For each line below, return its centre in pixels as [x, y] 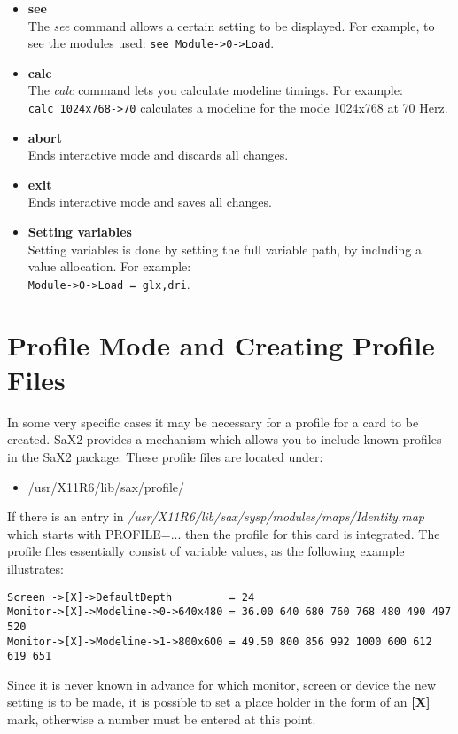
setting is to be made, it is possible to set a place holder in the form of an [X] [219, 702]
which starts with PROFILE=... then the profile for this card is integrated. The [224, 533]
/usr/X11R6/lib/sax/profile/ [106, 486]
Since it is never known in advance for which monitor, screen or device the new [222, 684]
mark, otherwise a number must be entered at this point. [162, 719]
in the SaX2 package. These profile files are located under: [165, 457]
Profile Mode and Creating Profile [221, 344]
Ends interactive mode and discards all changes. [158, 155]
